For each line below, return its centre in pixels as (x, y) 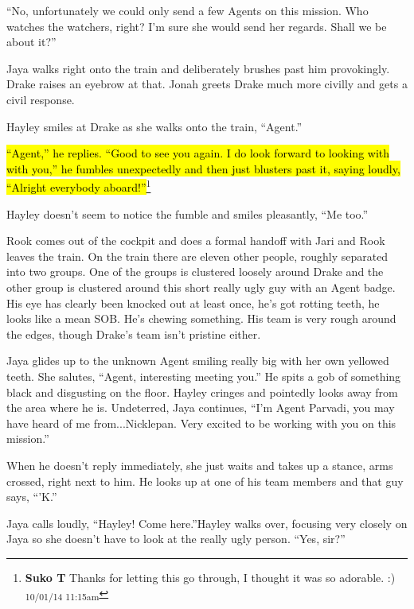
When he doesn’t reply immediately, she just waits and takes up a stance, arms (200, 465)
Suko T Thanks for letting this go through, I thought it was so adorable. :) (210, 577)
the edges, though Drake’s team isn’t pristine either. (134, 334)
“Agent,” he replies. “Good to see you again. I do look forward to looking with (198, 153)
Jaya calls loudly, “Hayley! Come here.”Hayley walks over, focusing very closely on (207, 523)
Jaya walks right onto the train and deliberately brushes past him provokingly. (198, 68)
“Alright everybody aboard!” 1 (79, 186)
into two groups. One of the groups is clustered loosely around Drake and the (195, 272)
